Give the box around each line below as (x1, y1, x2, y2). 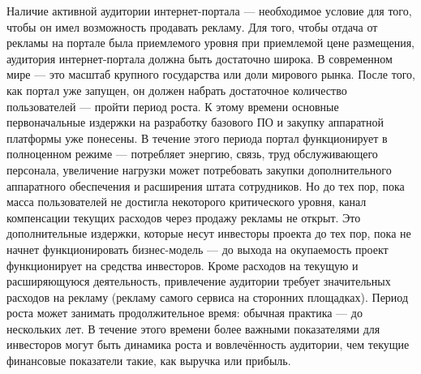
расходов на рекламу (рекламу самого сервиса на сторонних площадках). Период (6, 288, 409, 305)
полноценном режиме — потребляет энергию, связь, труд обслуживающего (6, 145, 378, 162)
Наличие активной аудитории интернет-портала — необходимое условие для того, (6, 2, 412, 19)
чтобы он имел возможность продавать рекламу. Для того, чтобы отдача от (6, 18, 378, 35)
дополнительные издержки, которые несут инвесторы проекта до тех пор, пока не (6, 225, 411, 242)
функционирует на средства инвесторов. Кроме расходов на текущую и (6, 256, 359, 273)
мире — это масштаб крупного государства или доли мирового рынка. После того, (6, 66, 415, 83)
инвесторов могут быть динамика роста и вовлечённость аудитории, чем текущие (6, 336, 410, 353)
